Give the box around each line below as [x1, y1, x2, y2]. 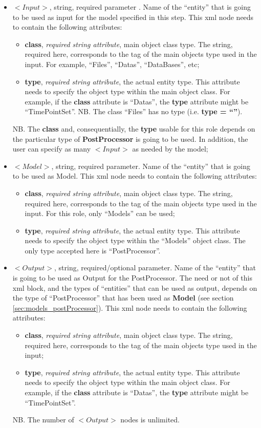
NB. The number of [12, 414, 74, 425]
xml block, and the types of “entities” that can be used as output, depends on [12, 282, 257, 293]
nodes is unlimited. [120, 414, 180, 425]
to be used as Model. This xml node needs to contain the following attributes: [12, 170, 257, 181]
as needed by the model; [132, 143, 208, 154]
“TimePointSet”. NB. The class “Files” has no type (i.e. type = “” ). [25, 106, 243, 117]
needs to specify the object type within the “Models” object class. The [25, 235, 246, 246]
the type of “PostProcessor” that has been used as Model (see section [12, 292, 234, 303]
